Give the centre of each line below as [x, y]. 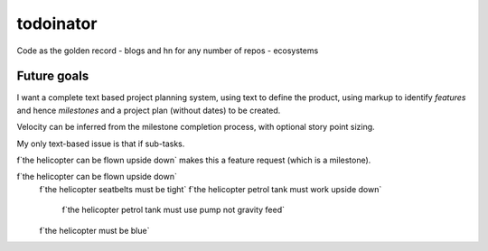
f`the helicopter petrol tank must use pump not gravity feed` [173, 210]
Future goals [53, 76]
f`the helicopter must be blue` [94, 230]
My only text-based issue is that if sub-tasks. [101, 144]
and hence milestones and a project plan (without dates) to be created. [149, 110]
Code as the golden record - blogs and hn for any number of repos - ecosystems [168, 51]
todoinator [57, 23]
